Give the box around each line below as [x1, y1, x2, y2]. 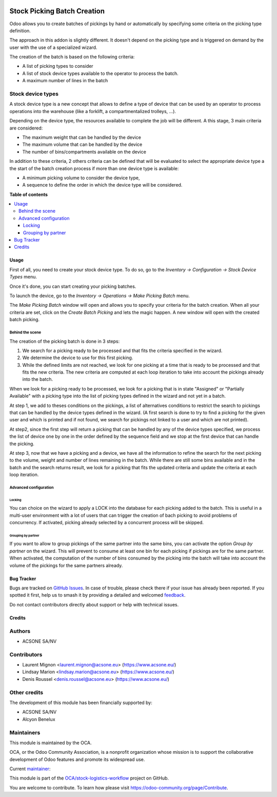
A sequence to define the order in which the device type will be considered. [22, 182, 183, 188]
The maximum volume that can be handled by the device [22, 141, 143, 147]
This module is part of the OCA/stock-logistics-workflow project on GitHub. [9, 775, 169, 781]
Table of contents [9, 191, 48, 197]
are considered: [9, 125, 43, 131]
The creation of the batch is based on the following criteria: [9, 54, 135, 60]
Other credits [9, 689, 44, 696]
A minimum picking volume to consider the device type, [22, 175, 140, 181]
